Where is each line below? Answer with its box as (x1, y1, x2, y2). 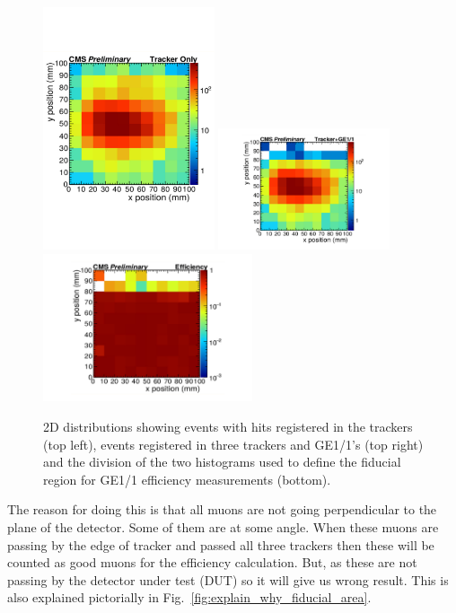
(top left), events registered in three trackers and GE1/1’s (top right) (43, 434, 424, 453)
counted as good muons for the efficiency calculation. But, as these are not (7, 553, 417, 572)
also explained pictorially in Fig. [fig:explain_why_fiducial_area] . (7, 588, 372, 607)
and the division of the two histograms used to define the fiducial (43, 452, 401, 471)
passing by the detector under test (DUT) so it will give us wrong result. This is (7, 570, 449, 589)
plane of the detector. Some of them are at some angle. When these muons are (7, 517, 439, 536)
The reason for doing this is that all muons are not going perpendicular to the (7, 500, 437, 519)
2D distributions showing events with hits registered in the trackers (43, 416, 413, 435)
